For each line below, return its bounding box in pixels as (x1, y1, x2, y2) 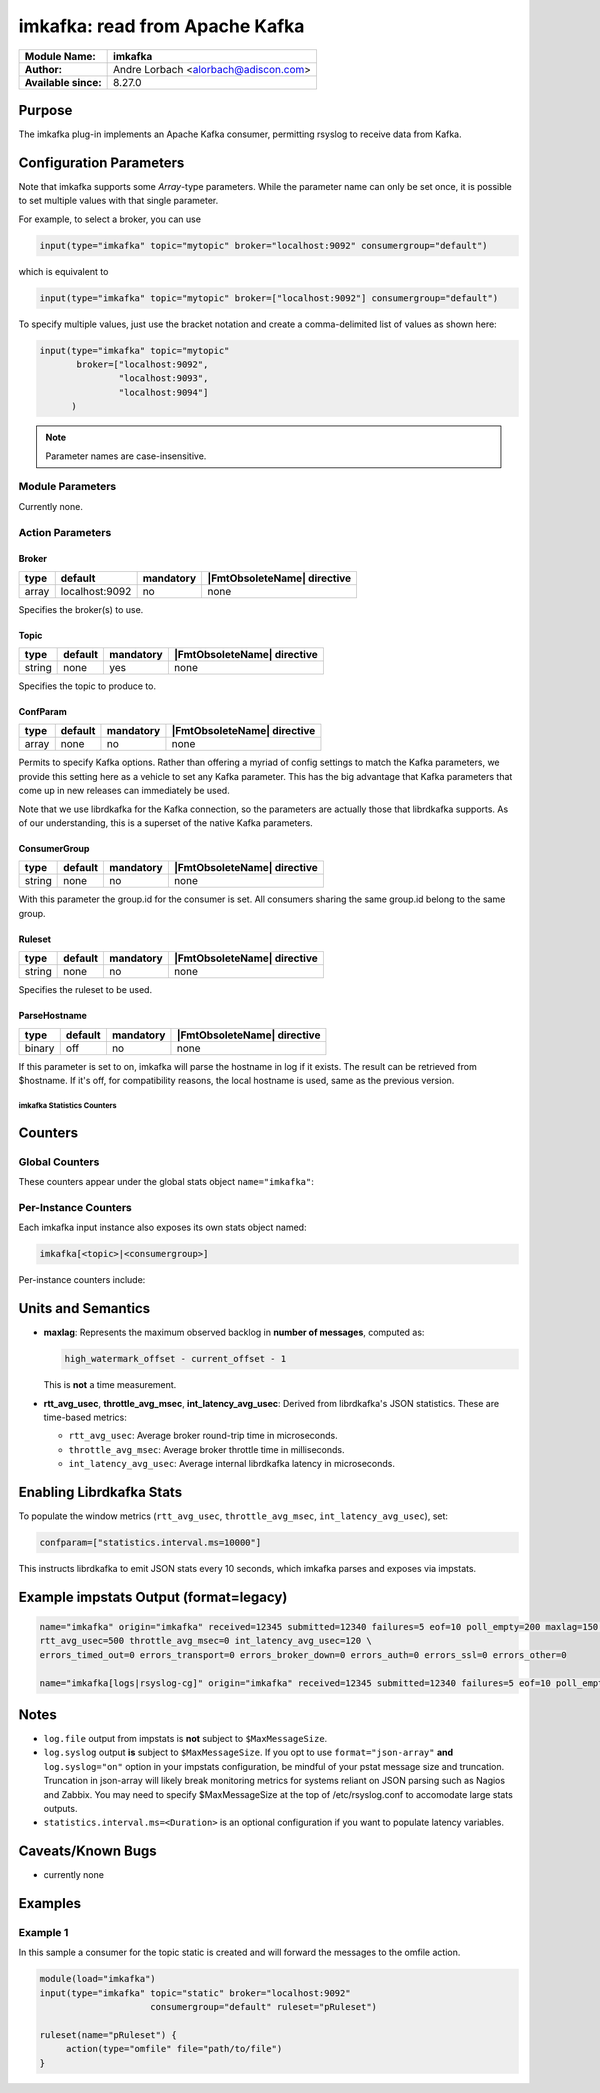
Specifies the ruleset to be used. (18, 984, 153, 996)
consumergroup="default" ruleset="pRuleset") (150, 2001, 378, 2013)
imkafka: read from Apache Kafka (18, 15, 305, 37)
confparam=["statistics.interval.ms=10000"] (39, 1536, 262, 1548)
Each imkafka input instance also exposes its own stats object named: (18, 1221, 307, 1234)
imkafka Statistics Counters (18, 1100, 117, 1110)
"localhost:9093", (118, 373, 209, 384)
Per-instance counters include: (18, 1274, 146, 1286)
